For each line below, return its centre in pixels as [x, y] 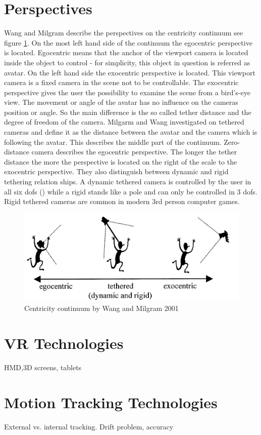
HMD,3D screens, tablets [43, 367]
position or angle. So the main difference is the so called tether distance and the [128, 112]
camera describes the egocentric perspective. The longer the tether [134, 152]
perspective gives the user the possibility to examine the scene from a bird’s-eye [127, 92]
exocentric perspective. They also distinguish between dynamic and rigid [116, 171]
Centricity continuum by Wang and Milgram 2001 [101, 308]
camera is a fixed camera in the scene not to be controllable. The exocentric [121, 82]
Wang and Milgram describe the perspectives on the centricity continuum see [123, 33]
